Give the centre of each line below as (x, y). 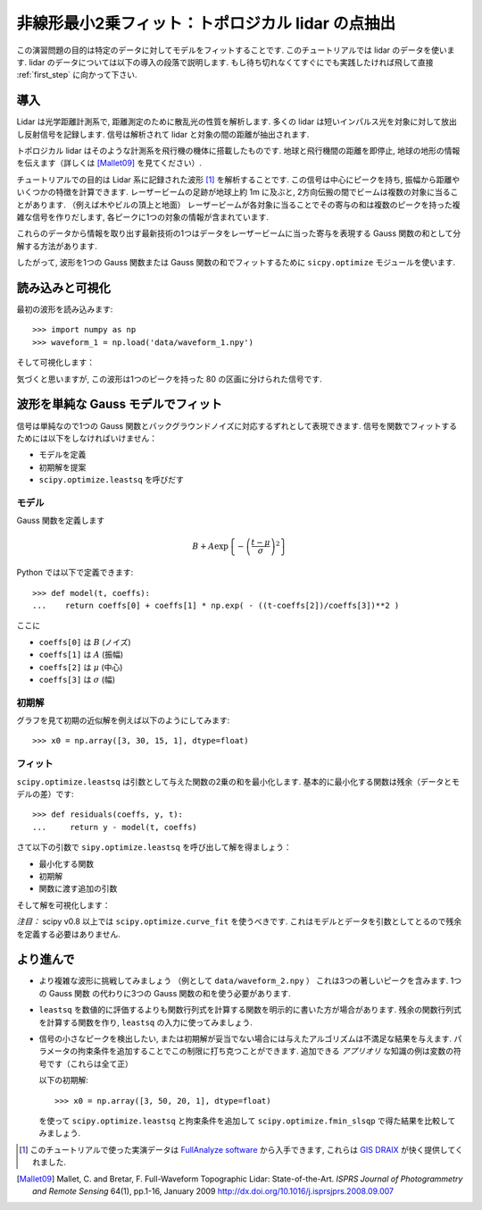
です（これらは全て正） (89, 1063)
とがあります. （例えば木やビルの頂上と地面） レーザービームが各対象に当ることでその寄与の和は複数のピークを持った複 (238, 205)
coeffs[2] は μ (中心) (81, 667)
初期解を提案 (62, 467)
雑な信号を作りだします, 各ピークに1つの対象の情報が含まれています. (143, 217)
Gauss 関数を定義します (61, 521)
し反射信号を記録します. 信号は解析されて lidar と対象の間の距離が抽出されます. (163, 134)
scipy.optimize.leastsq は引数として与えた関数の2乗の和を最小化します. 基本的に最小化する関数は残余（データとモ (238, 781)
